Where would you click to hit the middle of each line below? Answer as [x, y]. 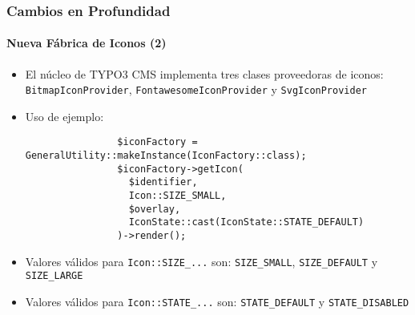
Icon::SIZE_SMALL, [177, 196]
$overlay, [155, 209]
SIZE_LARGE [54, 276]
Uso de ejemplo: [64, 116]
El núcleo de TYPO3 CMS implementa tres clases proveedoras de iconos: [204, 73]
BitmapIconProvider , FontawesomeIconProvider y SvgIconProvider [196, 89]
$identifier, [163, 182]
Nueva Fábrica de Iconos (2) [87, 43]
